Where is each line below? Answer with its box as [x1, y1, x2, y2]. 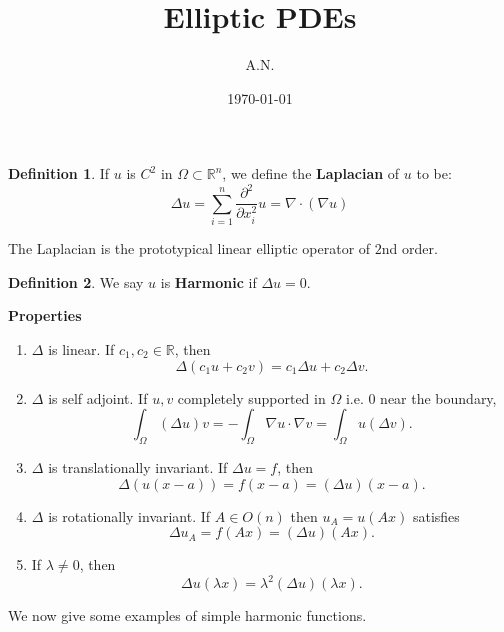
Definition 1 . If [8, 163, 110, 184]
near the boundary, [380, 387, 497, 408]
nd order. [381, 238, 438, 259]
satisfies [412, 505, 460, 526]
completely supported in [177, 387, 326, 408]
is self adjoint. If [48, 387, 148, 408]
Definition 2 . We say [8, 271, 144, 292]
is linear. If [48, 338, 115, 359]
